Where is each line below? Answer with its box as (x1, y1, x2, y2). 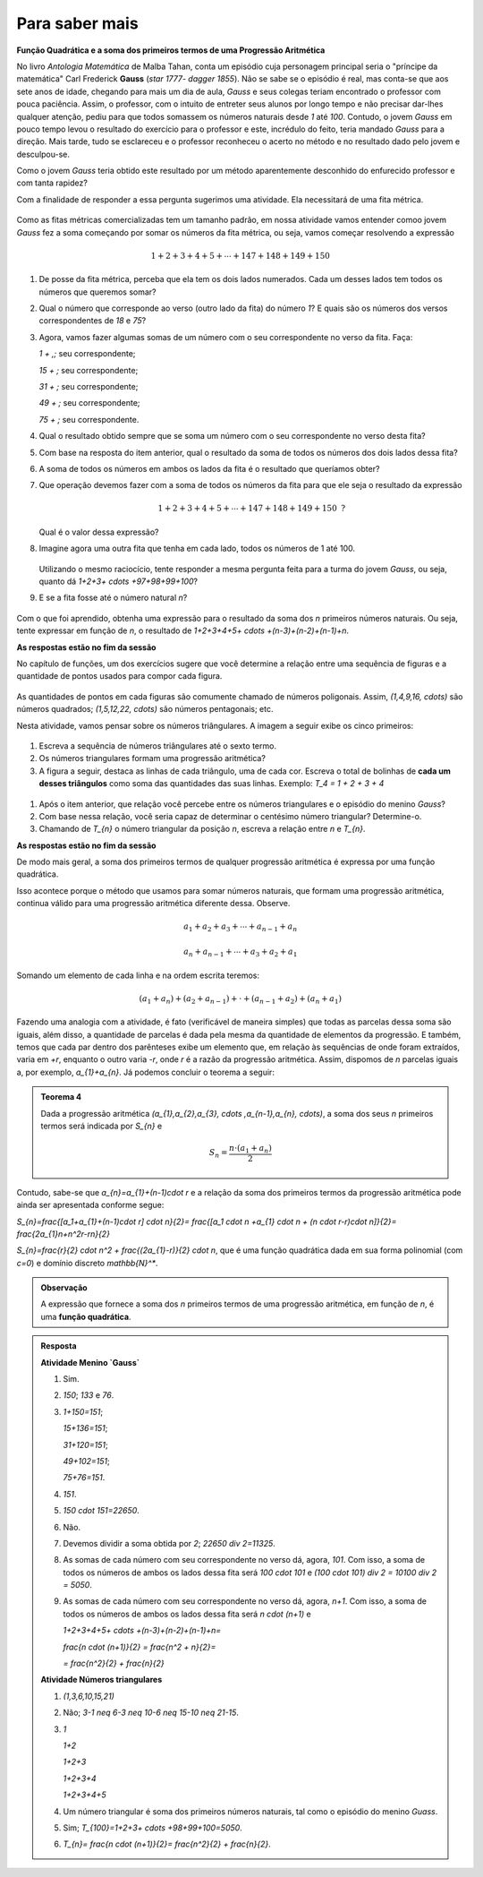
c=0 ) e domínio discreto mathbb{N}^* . (16, 1257, 158, 1268)
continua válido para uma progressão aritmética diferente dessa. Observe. (16, 898, 291, 909)
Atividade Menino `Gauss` (40, 1357, 140, 1367)
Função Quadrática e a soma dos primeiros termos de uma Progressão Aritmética (16, 45, 326, 56)
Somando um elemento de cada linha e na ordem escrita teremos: (16, 970, 259, 981)
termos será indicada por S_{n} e (40, 1120, 163, 1131)
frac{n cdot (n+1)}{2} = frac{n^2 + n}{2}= (63, 1641, 216, 1652)
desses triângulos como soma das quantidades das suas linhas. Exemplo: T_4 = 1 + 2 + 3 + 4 (38, 778, 385, 789)
